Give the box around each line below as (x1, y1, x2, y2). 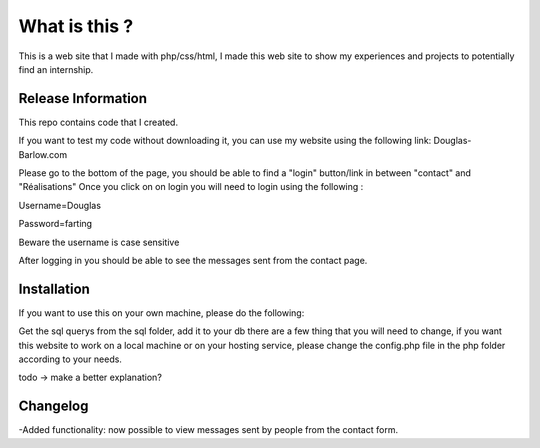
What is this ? (18, 15, 134, 37)
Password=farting (18, 218, 93, 230)
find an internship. (18, 63, 94, 75)
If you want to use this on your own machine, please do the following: (18, 306, 305, 319)
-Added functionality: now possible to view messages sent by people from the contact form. (18, 424, 399, 436)
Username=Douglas (18, 199, 102, 211)
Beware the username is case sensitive (18, 236, 180, 248)
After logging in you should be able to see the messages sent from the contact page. (18, 254, 368, 266)
